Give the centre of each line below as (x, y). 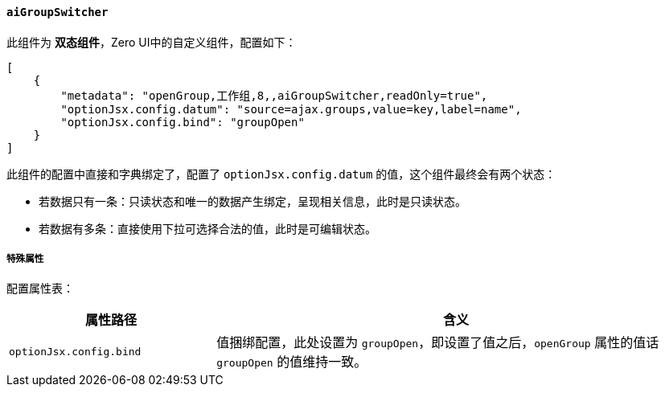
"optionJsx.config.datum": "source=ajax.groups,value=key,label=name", (291, 109)
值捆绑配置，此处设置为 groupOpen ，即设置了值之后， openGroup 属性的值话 (438, 343)
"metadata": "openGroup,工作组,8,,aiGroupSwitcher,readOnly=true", (274, 95)
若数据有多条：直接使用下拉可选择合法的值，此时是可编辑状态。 (207, 228)
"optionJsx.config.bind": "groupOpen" (183, 122)
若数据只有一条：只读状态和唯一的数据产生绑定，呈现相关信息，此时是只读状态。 (252, 201)
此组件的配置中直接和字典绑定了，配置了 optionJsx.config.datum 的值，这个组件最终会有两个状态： (281, 174)
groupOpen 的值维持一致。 (292, 362)
